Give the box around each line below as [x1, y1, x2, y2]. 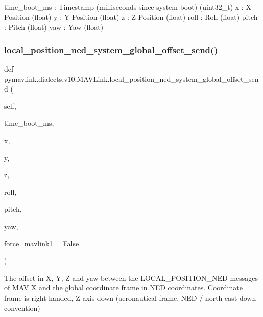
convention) [4, 302, 40, 313]
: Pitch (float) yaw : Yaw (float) [4, 21, 104, 32]
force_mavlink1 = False [4, 238, 79, 248]
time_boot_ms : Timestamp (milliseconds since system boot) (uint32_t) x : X [4, 2, 251, 12]
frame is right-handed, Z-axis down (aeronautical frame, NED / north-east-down [4, 292, 256, 303]
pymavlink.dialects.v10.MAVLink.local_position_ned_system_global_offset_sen [4, 73, 259, 84]
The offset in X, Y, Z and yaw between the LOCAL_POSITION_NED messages [4, 272, 258, 283]
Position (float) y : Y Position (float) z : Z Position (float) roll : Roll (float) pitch [4, 11, 258, 22]
